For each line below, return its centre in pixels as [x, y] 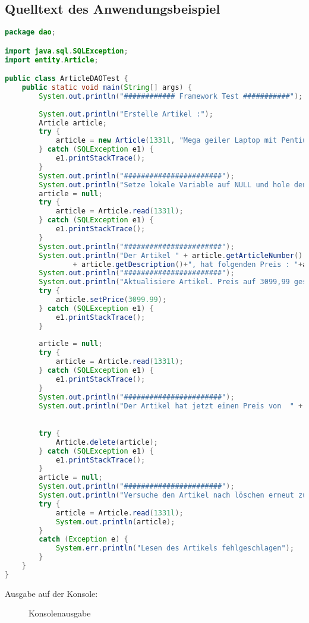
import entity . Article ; [52, 60]
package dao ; [30, 32]
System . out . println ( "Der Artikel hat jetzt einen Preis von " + [171, 406]
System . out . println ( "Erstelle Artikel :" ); [126, 114]
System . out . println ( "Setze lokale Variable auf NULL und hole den [173, 185]
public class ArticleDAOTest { [67, 79]
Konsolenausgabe [60, 613]
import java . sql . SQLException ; [67, 51]
